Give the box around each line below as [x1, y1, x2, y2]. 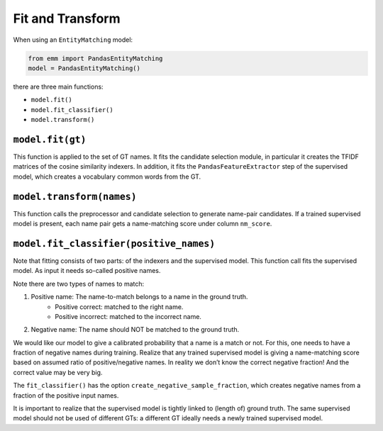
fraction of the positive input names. [13, 391, 119, 400]
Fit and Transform [13, 11, 121, 26]
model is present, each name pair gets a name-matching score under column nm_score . [13, 220, 272, 228]
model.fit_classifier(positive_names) [13, 237, 216, 250]
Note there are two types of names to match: [13, 279, 145, 288]
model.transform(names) [13, 191, 138, 202]
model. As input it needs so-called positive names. [13, 267, 161, 275]
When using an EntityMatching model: [13, 35, 133, 44]
